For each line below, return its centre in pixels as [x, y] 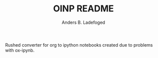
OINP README [83, 9]
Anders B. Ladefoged [83, 22]
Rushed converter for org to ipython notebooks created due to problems [79, 45]
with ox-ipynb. [20, 50]
